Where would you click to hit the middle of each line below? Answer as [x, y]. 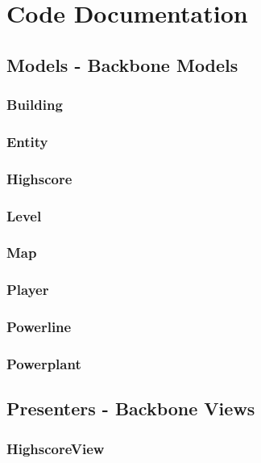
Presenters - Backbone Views [131, 408]
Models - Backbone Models [122, 64]
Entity [27, 141]
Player [28, 290]
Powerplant [44, 363]
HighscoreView [56, 448]
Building [35, 105]
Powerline [39, 327]
